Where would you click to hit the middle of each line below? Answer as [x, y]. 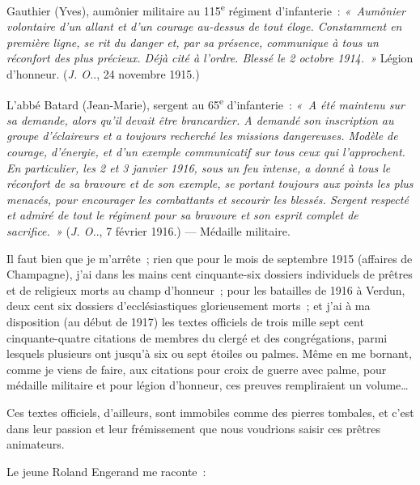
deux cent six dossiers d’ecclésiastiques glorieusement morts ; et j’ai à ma [189, 306]
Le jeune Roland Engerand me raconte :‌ [106, 471]
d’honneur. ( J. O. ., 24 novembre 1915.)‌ [103, 74]
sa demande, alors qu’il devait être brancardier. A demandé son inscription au [200, 119]
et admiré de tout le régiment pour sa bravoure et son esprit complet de [182, 215]
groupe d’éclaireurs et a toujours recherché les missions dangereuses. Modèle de [202, 136]
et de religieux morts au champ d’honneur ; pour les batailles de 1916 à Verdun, [206, 289]
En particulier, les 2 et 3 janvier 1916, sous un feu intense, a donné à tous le [199, 167]
